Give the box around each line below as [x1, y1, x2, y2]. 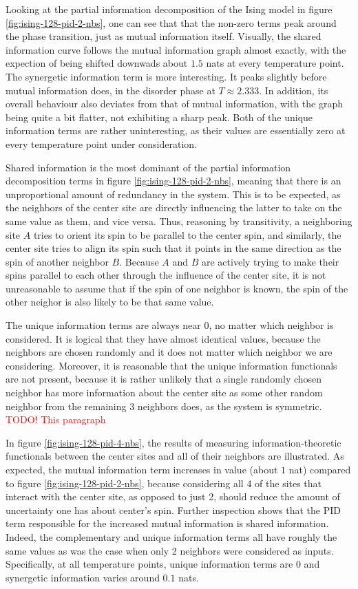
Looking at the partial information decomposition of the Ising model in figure [6, 2, 333, 16]
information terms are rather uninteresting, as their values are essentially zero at [6, 123, 346, 138]
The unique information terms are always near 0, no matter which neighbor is [6, 318, 334, 332]
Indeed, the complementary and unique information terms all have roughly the [6, 529, 337, 544]
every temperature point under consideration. [6, 136, 197, 151]
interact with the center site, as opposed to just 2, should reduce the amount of [6, 489, 340, 504]
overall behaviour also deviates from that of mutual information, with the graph [6, 96, 344, 111]
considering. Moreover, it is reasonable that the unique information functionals [6, 358, 337, 372]
